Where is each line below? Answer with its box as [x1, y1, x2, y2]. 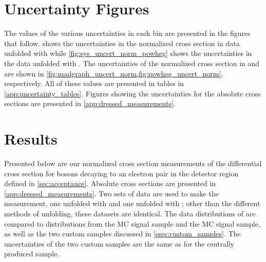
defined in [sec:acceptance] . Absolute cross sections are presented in [4, 178, 216, 189]
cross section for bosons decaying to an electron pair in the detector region [4, 168, 239, 178]
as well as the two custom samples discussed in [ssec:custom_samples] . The [4, 228, 241, 239]
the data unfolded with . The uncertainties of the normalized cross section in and [4, 57, 260, 68]
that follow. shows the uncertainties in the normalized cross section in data [4, 37, 240, 48]
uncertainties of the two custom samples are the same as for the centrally [4, 238, 235, 249]
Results [4, 128, 58, 149]
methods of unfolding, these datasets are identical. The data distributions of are [4, 208, 256, 218]
